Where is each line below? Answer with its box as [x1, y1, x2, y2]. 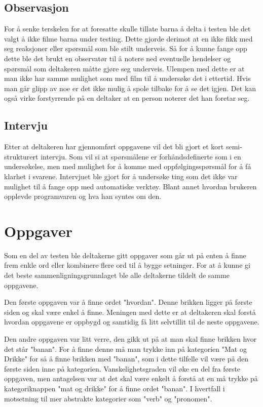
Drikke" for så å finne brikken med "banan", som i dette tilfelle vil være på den [4, 353, 249, 364]
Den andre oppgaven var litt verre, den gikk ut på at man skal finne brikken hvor [4, 334, 257, 344]
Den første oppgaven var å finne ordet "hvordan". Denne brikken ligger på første [4, 297, 252, 307]
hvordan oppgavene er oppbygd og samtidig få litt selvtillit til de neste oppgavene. [4, 316, 259, 327]
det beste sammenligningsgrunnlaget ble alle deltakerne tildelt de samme [4, 270, 230, 280]
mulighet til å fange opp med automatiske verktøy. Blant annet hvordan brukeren [4, 181, 257, 191]
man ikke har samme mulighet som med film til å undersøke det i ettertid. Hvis [4, 73, 251, 84]
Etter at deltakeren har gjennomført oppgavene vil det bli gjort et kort [4, 141, 224, 152]
